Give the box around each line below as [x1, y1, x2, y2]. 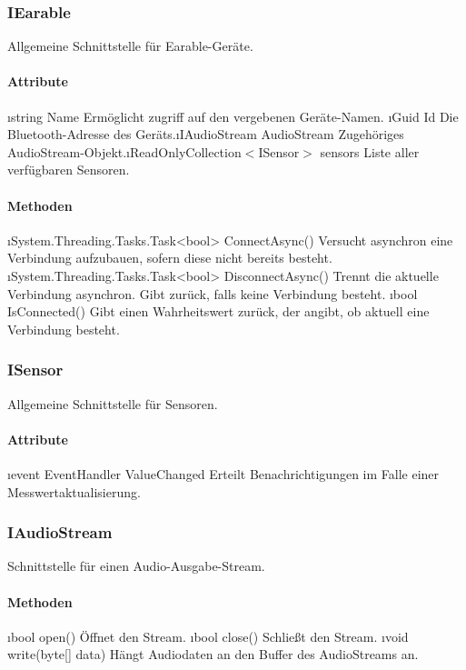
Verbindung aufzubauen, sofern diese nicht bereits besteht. [7, 248, 332, 267]
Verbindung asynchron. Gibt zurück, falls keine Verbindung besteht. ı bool [7, 284, 418, 303]
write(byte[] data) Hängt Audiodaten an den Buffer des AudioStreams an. [7, 645, 419, 664]
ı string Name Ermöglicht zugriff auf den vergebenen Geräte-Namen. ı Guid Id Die [7, 106, 459, 125]
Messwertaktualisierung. [7, 482, 141, 501]
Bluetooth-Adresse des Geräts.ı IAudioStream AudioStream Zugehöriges [7, 125, 404, 144]
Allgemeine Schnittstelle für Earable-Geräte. [7, 36, 253, 55]
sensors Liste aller [320, 142, 420, 161]
